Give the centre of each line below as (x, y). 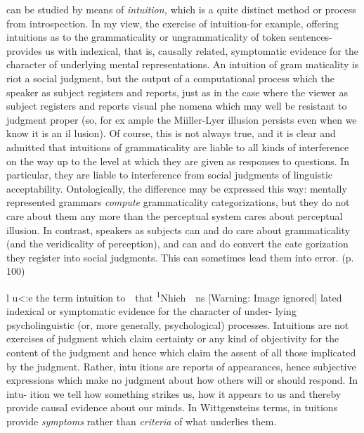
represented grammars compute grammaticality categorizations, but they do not (178, 202)
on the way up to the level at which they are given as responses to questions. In (178, 161)
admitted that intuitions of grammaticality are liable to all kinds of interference (178, 147)
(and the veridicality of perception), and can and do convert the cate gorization (177, 244)
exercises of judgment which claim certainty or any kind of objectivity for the (173, 338)
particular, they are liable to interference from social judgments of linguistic (170, 175)
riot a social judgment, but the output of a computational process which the (170, 78)
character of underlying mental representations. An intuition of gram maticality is (183, 64)
